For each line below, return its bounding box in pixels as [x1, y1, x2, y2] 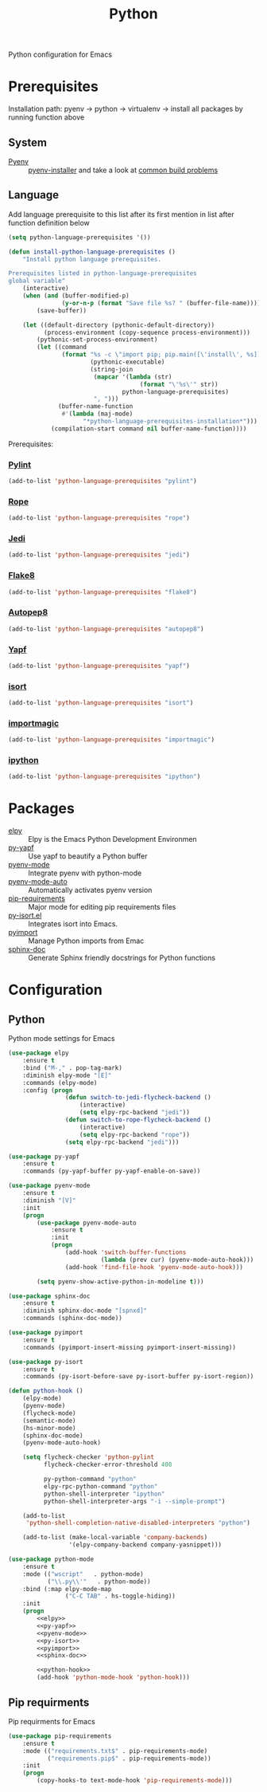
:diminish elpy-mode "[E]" [22, 1071, 112, 1079]
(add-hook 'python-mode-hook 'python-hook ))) [37, 1673, 191, 1682]
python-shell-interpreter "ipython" [43, 1490, 165, 1498]
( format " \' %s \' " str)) [139, 380, 219, 388]
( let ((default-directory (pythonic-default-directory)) [22, 320, 215, 329]
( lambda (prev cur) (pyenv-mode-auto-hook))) [100, 1256, 254, 1263]
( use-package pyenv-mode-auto [37, 1219, 137, 1227]
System [8, 136, 48, 149]
